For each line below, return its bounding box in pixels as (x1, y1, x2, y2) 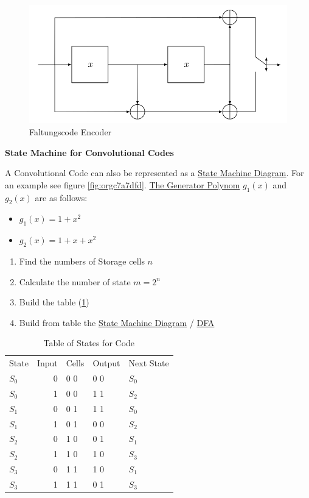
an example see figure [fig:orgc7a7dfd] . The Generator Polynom (5, 178, 240, 191)
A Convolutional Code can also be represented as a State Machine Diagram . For (5, 166, 304, 179)
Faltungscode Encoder (29, 125, 112, 138)
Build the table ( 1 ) (19, 296, 89, 308)
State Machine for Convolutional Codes (5, 146, 174, 158)
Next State (128, 357, 169, 369)
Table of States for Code (43, 336, 135, 349)
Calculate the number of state (19, 275, 131, 288)
